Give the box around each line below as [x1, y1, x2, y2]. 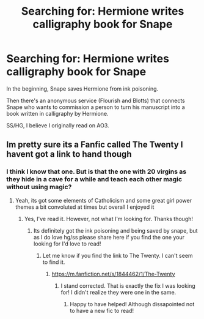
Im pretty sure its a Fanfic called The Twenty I [6, 140, 183, 150]
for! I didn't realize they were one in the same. [60, 288, 177, 296]
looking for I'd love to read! [33, 240, 101, 247]
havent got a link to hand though [6, 149, 132, 160]
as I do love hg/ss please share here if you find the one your [33, 233, 185, 241]
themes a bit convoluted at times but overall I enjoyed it [15, 203, 155, 211]
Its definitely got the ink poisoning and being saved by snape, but [33, 227, 198, 234]
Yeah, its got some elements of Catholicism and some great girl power [15, 197, 192, 204]
